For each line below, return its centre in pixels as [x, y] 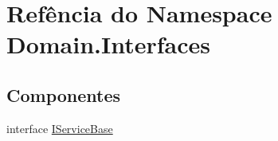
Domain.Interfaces [109, 44]
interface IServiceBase [60, 128]
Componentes [64, 94]
